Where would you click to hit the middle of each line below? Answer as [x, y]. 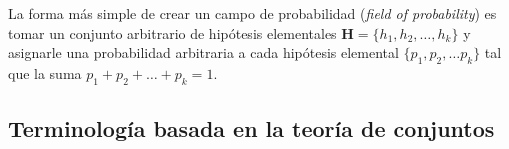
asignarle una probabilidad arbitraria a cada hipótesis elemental [203, 52]
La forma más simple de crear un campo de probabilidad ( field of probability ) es [252, 13]
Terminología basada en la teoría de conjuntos [251, 128]
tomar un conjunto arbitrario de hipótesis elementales [172, 32]
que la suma [45, 72]
